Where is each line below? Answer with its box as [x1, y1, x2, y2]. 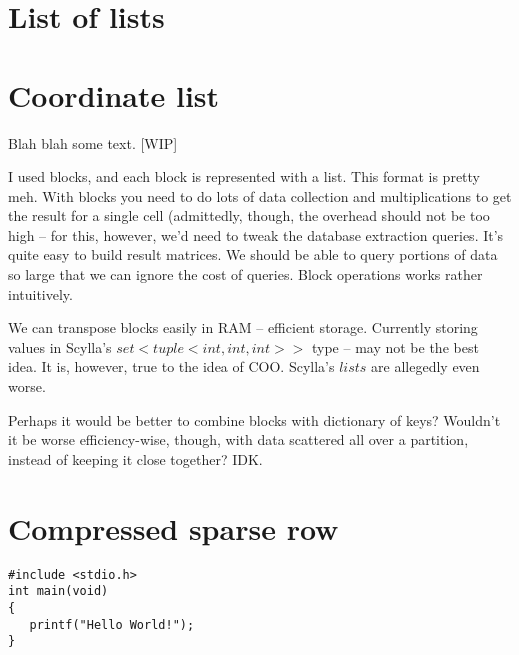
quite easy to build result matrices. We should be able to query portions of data [8, 244, 498, 265]
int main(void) [8, 584, 109, 599]
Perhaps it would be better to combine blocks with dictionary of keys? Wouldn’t [8, 409, 501, 430]
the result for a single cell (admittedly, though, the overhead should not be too [8, 205, 490, 226]
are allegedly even [371, 356, 480, 377]
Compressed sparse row [8, 507, 339, 548]
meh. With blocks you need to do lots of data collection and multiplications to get [8, 185, 512, 206]
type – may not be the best [311, 336, 479, 357]
